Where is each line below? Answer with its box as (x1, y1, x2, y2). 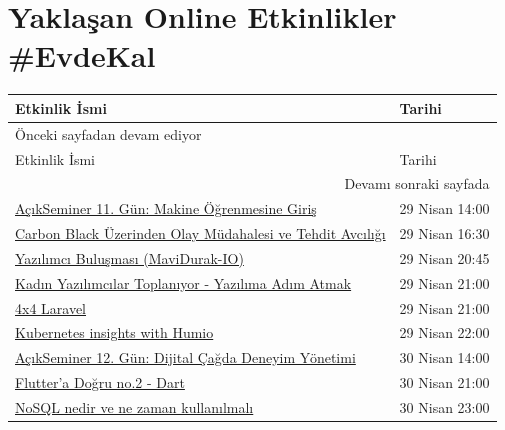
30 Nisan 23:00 (399, 396, 490, 417)
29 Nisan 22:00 (399, 322, 490, 343)
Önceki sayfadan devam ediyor (15, 123, 202, 144)
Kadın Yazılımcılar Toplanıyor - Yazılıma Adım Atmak (15, 272, 352, 293)
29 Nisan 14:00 (399, 198, 490, 219)
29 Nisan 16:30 (399, 223, 490, 244)
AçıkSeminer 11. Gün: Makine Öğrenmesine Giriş (15, 198, 317, 219)
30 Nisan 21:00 (399, 372, 490, 393)
